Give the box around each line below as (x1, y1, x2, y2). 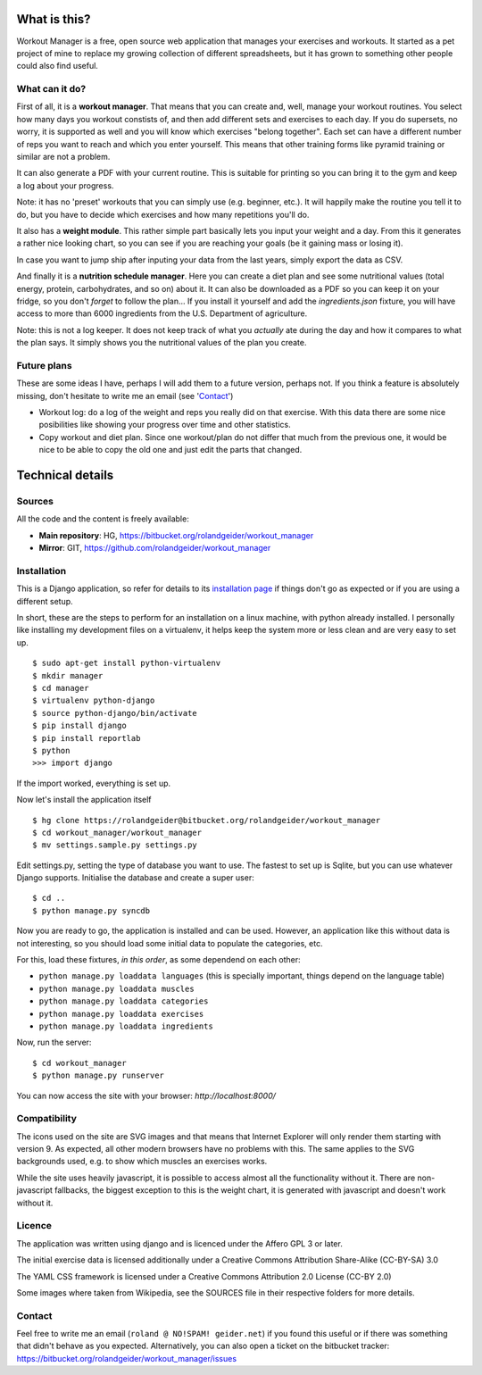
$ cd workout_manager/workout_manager (32, 827, 203, 837)
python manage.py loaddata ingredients (38, 1021, 213, 1031)
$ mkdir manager (32, 671, 104, 680)
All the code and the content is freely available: (16, 513, 189, 524)
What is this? (16, 12, 91, 27)
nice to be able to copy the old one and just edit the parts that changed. (38, 445, 303, 455)
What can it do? (16, 83, 87, 96)
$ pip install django (32, 721, 127, 731)
